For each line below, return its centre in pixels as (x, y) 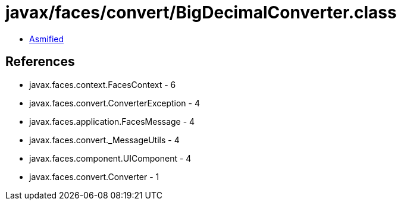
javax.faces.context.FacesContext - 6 (103, 84)
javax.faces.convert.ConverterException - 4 (115, 103)
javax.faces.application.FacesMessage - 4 (112, 121)
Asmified (47, 39)
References (40, 62)
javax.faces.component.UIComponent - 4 (110, 158)
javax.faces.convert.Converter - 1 (94, 176)
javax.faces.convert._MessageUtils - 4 (104, 140)
